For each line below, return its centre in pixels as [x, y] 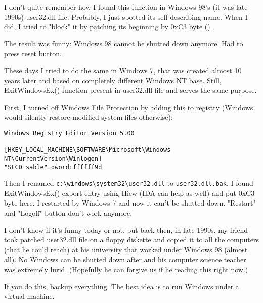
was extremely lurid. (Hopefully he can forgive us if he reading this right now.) [126, 269]
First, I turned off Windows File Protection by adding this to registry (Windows [129, 107]
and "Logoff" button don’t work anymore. [68, 213]
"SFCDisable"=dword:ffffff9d [53, 167]
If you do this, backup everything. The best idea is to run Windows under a [122, 286]
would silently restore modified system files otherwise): [89, 117]
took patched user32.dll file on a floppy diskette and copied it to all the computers [131, 240]
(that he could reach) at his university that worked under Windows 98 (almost [126, 249]
